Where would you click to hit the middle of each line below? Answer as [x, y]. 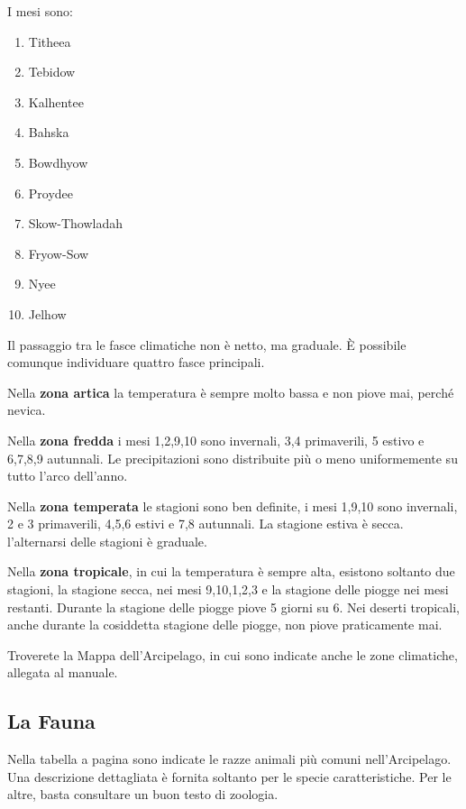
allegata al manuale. [63, 672]
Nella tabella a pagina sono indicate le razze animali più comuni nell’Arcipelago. [229, 759]
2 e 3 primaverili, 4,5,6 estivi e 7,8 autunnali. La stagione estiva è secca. [206, 524]
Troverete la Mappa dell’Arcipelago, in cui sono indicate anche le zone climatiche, [233, 654]
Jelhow [47, 313]
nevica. [27, 410]
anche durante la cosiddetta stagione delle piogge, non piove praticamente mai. [225, 625]
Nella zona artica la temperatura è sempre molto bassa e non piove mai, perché [231, 392]
